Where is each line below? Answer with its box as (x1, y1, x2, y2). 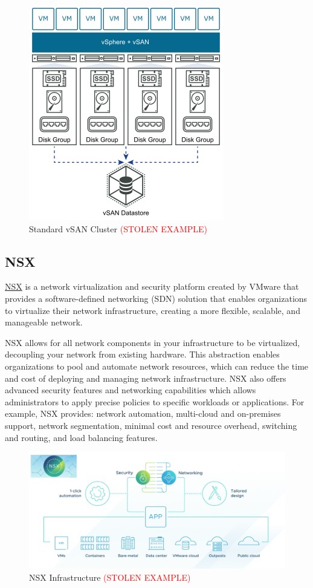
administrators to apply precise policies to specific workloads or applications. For (5, 395, 305, 408)
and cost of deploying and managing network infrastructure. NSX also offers (5, 371, 286, 384)
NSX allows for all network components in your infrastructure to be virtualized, (5, 336, 300, 348)
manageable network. (5, 316, 83, 328)
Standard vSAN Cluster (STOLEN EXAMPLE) (29, 222, 207, 235)
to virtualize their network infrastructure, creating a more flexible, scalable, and (5, 304, 300, 316)
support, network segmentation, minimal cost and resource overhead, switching (5, 419, 297, 431)
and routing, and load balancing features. (5, 431, 158, 443)
